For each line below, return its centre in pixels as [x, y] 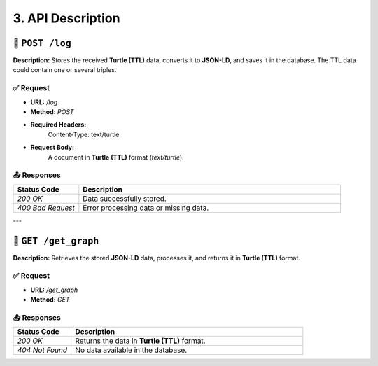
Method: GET [50, 300]
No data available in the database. [131, 350]
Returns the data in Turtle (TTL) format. [140, 341]
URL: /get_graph [54, 290]
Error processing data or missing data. [146, 208]
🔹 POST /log [42, 43]
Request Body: [52, 148]
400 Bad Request [46, 208]
